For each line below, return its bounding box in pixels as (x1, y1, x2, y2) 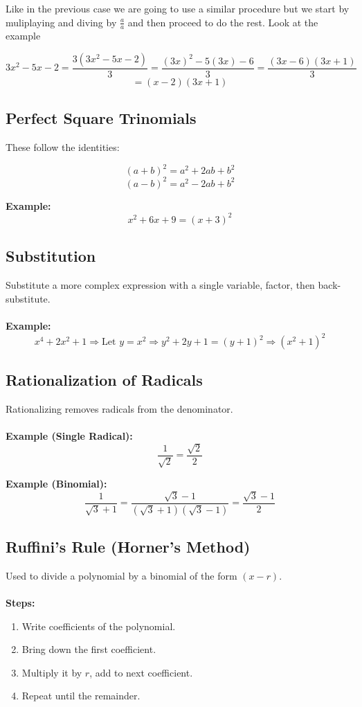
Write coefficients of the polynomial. (21, 618, 176, 633)
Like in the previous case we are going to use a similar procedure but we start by (6, 1, 350, 15)
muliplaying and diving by (6, 15, 117, 29)
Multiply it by (21, 665, 82, 679)
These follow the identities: (6, 140, 120, 154)
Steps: (6, 595, 35, 609)
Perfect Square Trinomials (6, 107, 197, 129)
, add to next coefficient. (89, 665, 193, 679)
